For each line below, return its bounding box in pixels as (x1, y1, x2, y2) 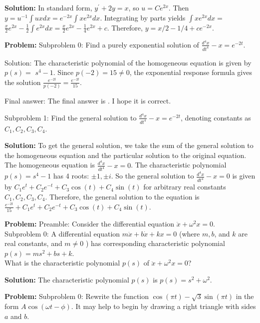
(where (179, 228, 200, 238)
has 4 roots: (53, 170, 89, 181)
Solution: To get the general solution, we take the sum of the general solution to (4, 140, 254, 150)
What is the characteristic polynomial (4, 257, 120, 268)
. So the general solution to (111, 170, 194, 181)
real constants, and (4, 238, 62, 248)
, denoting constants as (181, 112, 251, 122)
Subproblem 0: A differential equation (4, 228, 120, 238)
